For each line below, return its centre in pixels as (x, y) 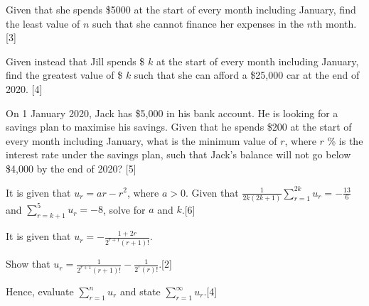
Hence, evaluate (40, 291)
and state (140, 291)
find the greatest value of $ (64, 75)
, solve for (124, 209)
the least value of (43, 23)
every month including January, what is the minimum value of (141, 140)
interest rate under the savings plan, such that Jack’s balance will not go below (178, 154)
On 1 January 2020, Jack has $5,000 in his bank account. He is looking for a (172, 113)
